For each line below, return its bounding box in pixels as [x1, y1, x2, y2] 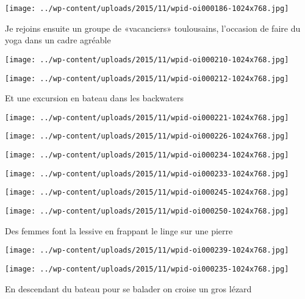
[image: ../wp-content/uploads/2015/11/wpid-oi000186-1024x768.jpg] [5, 4, 289, 13]
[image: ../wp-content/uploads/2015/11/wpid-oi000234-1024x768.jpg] [5, 151, 289, 160]
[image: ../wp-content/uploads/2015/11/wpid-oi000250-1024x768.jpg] [5, 207, 289, 216]
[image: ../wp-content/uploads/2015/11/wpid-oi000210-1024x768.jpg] [5, 55, 289, 64]
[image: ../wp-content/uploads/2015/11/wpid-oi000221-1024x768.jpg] [5, 113, 289, 122]
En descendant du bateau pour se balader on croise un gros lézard [5, 282, 252, 295]
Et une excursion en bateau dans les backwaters [5, 92, 184, 104]
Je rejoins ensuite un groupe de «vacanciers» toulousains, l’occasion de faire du [5, 21, 301, 34]
